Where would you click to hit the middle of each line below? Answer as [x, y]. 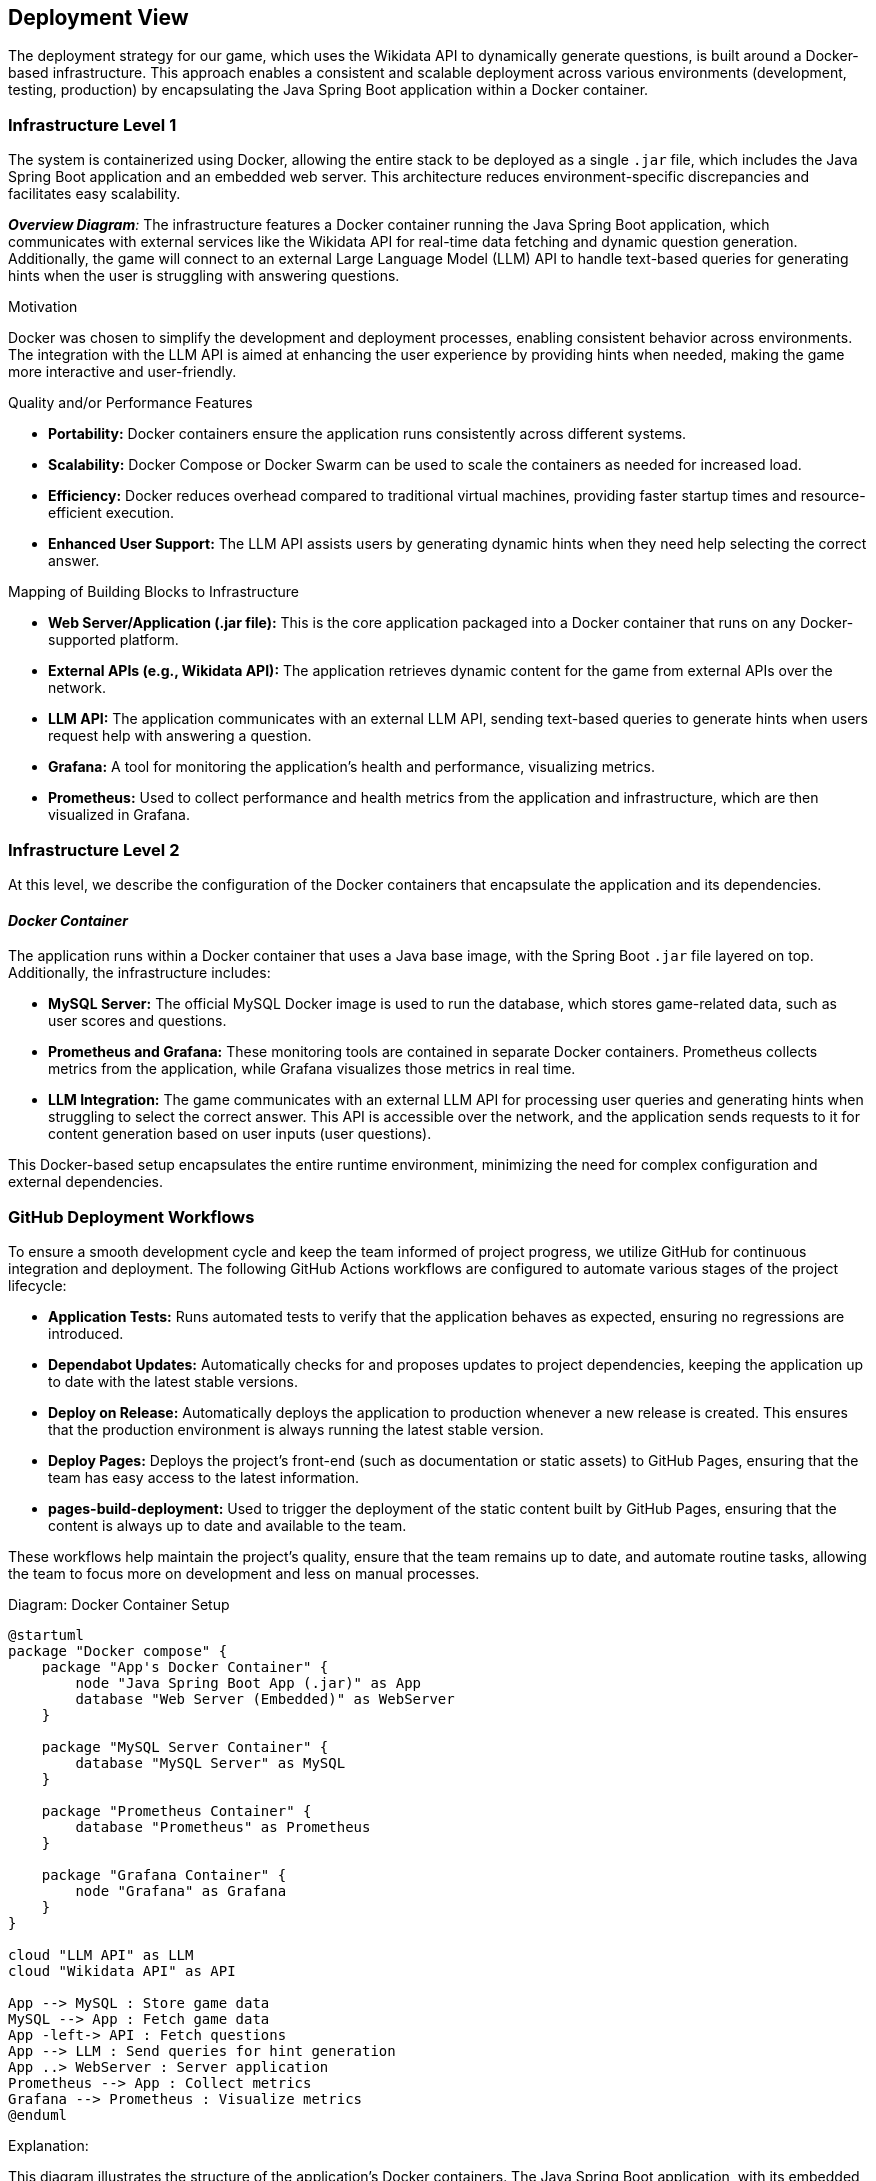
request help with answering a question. [180, 736]
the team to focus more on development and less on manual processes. [244, 1573]
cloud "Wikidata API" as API [122, 1970]
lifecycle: [37, 1285]
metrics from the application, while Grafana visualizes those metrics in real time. [312, 1069]
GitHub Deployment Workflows [131, 1216]
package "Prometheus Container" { [176, 1810]
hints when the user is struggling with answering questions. [204, 276]
